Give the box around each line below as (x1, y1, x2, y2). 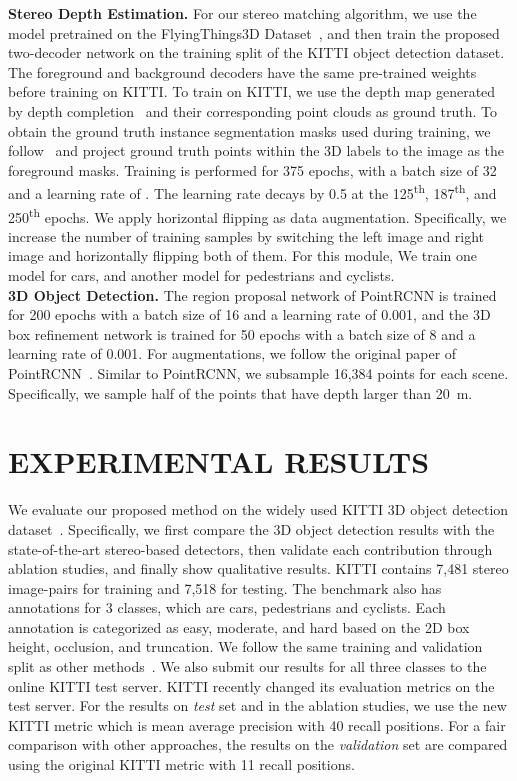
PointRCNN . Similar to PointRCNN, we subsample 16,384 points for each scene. (8, 363, 509, 383)
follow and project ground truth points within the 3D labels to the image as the (8, 140, 505, 161)
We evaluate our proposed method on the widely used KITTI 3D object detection (8, 499, 509, 520)
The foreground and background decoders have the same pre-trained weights (8, 61, 477, 82)
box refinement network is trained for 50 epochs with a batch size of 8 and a (8, 323, 476, 344)
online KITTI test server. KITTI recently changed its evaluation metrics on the (8, 675, 495, 696)
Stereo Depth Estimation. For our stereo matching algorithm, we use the (8, 3, 477, 23)
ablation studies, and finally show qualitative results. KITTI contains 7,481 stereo (8, 558, 509, 579)
